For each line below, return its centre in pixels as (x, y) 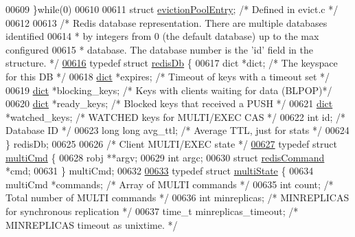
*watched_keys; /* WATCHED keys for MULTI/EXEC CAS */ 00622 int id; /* (176, 116)
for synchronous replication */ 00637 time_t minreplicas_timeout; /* (152, 211)
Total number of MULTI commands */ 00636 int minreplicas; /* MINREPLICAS (177, 197)
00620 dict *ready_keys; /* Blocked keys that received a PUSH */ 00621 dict (169, 103)
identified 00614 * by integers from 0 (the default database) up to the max (162, 36)
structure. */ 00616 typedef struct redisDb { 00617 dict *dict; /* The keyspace (172, 63)
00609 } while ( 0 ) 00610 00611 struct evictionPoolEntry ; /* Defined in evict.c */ (172, 9)
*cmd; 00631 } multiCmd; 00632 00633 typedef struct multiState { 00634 (160, 171)
